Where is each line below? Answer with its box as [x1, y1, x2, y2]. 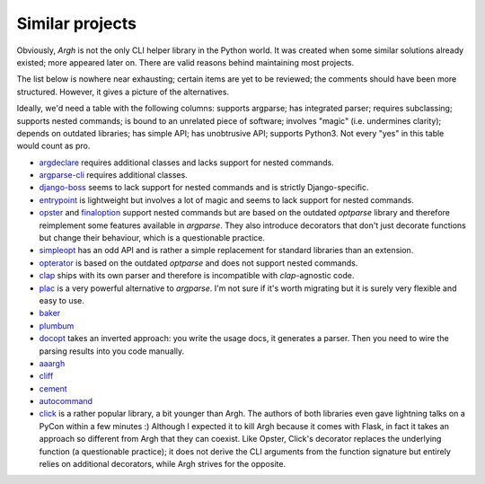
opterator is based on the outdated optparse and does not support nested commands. [39, 257, 358, 268]
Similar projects [16, 13, 137, 33]
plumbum [39, 320, 75, 331]
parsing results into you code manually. [39, 346, 185, 356]
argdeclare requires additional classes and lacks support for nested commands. [39, 157, 334, 168]
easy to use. [39, 295, 84, 305]
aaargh [39, 357, 66, 368]
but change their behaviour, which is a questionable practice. [39, 233, 265, 243]
